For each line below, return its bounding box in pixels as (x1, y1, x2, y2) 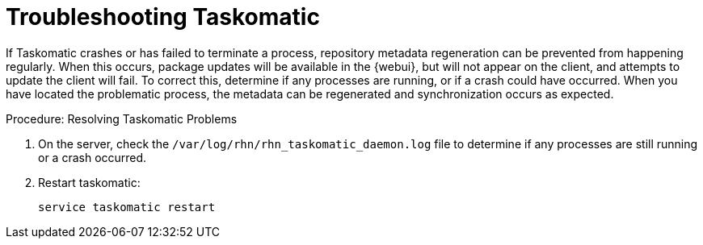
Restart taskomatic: (38, 175, 141, 189)
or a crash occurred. (38, 150, 147, 164)
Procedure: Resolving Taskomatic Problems (6, 111, 238, 126)
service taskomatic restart (38, 200, 216, 214)
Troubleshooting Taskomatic (6, 3, 320, 31)
